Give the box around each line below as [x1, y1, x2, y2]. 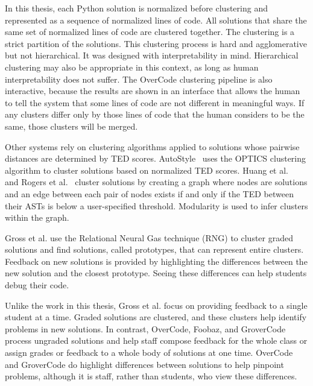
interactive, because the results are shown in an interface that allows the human [5, 84, 300, 97]
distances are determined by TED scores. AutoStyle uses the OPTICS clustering [5, 152, 306, 165]
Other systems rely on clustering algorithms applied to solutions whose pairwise [5, 140, 300, 153]
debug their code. [5, 279, 69, 291]
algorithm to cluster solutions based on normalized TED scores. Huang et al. [5, 163, 288, 176]
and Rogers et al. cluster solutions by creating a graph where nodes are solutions [5, 176, 308, 188]
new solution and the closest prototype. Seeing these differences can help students [5, 267, 307, 279]
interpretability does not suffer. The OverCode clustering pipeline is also [5, 72, 273, 85]
